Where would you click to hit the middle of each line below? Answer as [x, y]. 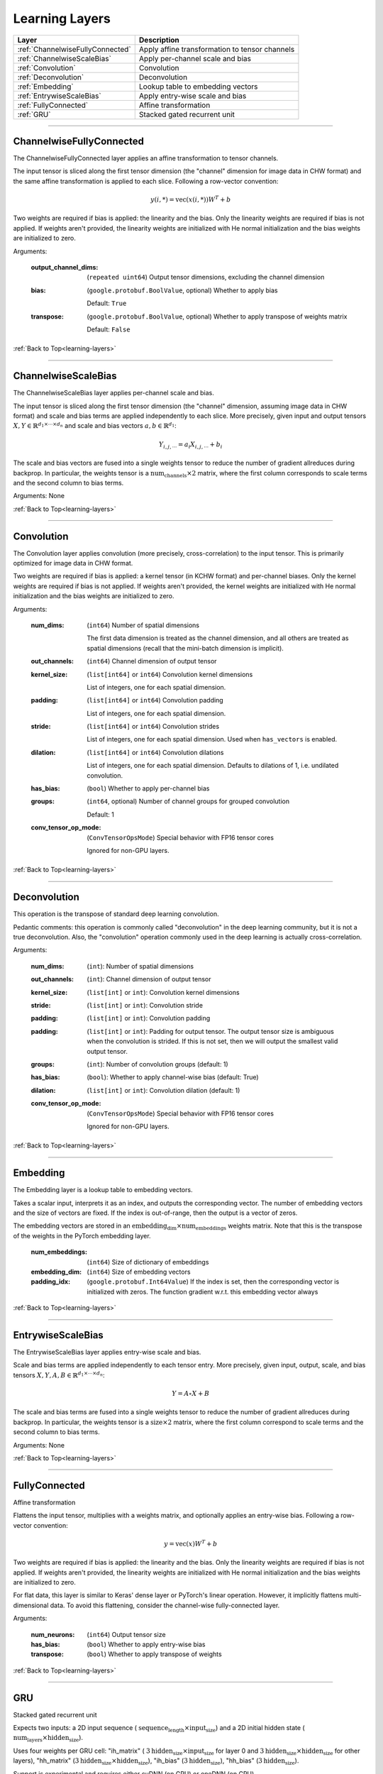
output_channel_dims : [65, 267]
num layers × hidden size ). [48, 1739]
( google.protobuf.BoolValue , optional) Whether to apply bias [182, 290]
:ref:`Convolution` [46, 67]
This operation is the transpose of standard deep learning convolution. [116, 914]
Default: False [109, 329]
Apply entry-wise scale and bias [193, 96]
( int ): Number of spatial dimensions [140, 966]
